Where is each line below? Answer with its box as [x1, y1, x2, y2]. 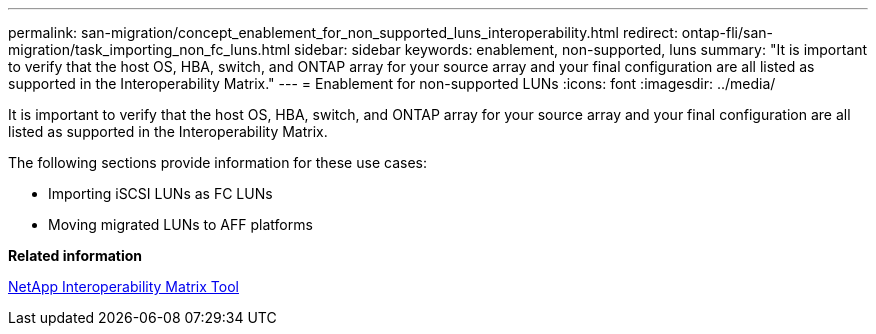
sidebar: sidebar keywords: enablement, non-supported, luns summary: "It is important [294, 41, 868, 58]
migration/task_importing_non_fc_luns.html [8, 41, 291, 58]
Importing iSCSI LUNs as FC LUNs [48, 185, 273, 202]
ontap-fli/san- [681, 24, 774, 41]
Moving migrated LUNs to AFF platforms [48, 216, 313, 233]
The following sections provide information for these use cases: [8, 154, 427, 171]
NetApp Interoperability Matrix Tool [8, 278, 239, 295]
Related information [8, 247, 143, 264]
